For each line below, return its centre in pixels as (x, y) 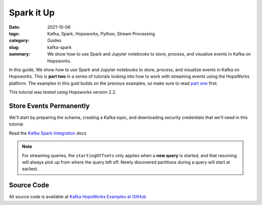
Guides (54, 41)
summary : (20, 54)
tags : (14, 33)
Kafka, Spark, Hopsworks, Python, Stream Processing (101, 33)
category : (19, 41)
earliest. (30, 169)
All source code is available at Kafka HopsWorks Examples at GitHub (78, 197)
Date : (15, 27)
